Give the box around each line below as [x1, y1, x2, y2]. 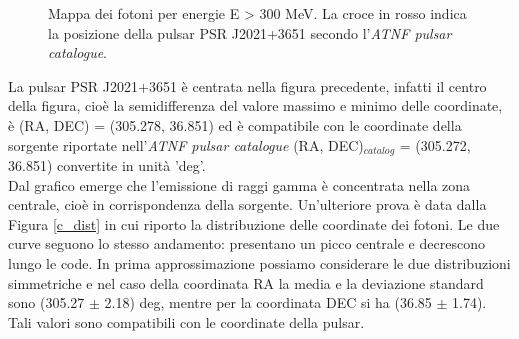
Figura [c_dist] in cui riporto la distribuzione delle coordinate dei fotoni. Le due [8, 213, 500, 234]
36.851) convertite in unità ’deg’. [8, 155, 206, 176]
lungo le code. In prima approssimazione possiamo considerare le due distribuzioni [8, 252, 511, 273]
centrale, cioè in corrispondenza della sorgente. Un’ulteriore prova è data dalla [8, 194, 487, 215]
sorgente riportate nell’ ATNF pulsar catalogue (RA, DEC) [8, 134, 364, 155]
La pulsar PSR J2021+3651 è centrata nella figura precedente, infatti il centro [8, 75, 487, 96]
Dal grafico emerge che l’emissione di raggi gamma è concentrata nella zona [8, 174, 471, 195]
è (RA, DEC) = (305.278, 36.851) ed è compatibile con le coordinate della [8, 114, 462, 135]
